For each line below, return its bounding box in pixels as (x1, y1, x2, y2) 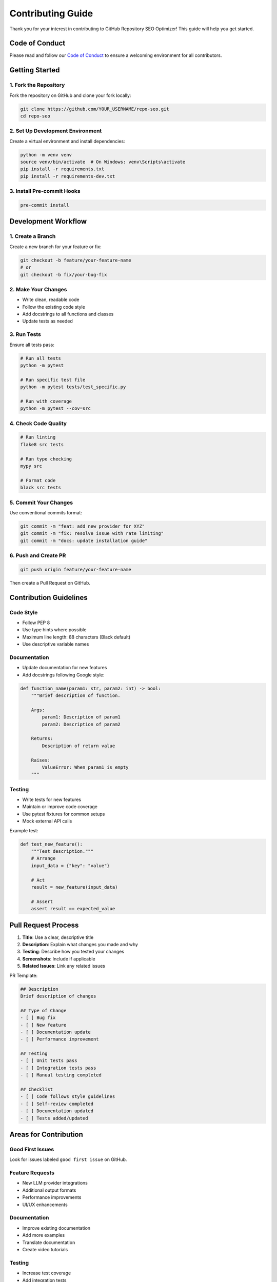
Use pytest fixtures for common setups (22, 811, 105, 817)
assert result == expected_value (31, 906, 115, 912)
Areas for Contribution (9, 1130, 83, 1138)
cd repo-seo (20, 113, 51, 119)
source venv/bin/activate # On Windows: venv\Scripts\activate (20, 159, 186, 165)
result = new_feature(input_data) (31, 884, 118, 890)
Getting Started (9, 66, 60, 74)
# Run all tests (20, 355, 62, 361)
